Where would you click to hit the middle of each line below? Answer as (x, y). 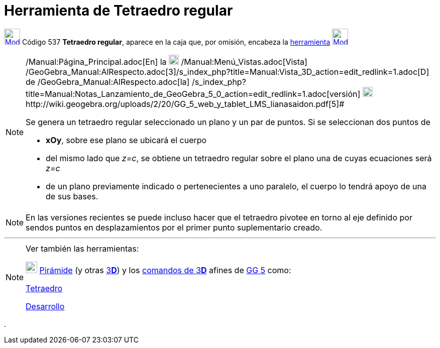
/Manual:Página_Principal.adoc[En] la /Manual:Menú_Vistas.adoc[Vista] (167, 62)
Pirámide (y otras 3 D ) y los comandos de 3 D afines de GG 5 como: (165, 270)
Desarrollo (45, 306)
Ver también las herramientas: (82, 248)
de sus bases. (72, 196)
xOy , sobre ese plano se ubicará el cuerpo (126, 140)
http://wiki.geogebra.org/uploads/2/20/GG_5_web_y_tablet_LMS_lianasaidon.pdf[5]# (185, 104)
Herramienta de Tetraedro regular (119, 11)
